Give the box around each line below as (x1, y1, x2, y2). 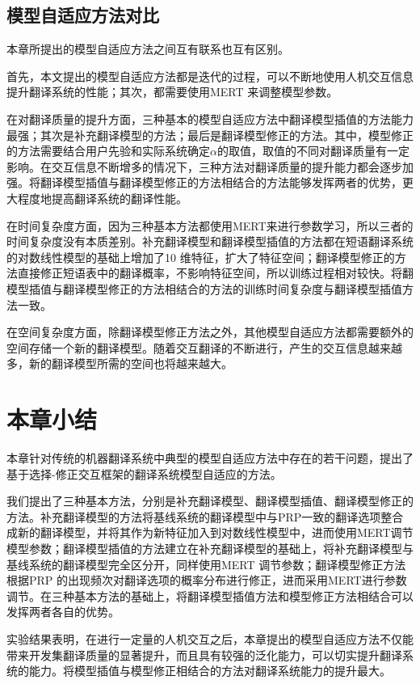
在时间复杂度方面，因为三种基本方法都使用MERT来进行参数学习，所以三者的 (6, 217, 414, 234)
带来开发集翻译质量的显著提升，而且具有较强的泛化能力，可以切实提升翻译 (6, 646, 402, 663)
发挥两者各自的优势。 (6, 603, 120, 620)
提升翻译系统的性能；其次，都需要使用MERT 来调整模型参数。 (6, 83, 338, 100)
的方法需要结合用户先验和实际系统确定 (6, 142, 210, 159)
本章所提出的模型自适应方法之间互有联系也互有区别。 (6, 40, 289, 57)
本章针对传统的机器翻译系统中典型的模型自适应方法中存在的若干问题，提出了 (6, 450, 414, 467)
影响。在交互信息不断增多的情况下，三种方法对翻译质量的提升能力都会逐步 (6, 158, 402, 175)
